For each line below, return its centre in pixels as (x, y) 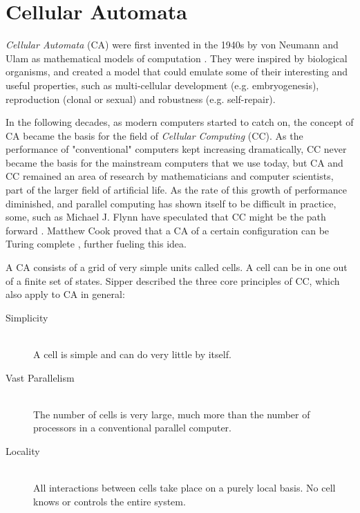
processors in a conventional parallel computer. (132, 428)
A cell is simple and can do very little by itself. (132, 354)
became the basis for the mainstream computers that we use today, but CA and (174, 162)
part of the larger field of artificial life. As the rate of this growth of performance (176, 190)
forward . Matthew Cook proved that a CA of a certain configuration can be (168, 230)
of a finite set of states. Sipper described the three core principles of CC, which (173, 280)
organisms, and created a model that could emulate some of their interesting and (177, 72)
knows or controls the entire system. (110, 501)
